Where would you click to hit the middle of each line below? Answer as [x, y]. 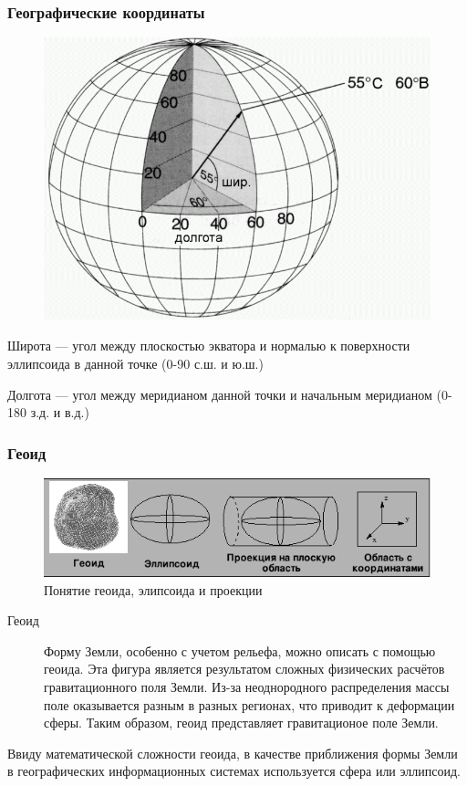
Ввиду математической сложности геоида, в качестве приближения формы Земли [233, 753]
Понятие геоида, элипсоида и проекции [153, 589]
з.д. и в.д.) [60, 412]
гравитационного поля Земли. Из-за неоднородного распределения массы [247, 686]
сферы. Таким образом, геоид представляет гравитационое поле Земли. [241, 723]
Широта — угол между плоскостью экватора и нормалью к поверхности [209, 346]
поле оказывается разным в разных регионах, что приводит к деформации [249, 704]
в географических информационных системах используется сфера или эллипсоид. [234, 771]
